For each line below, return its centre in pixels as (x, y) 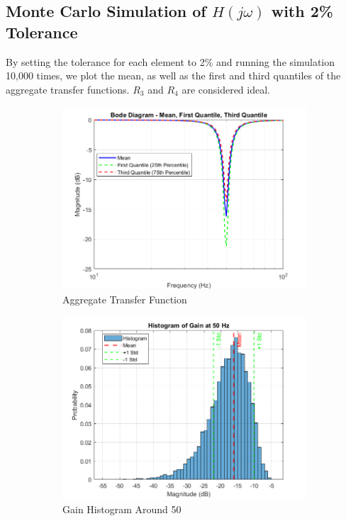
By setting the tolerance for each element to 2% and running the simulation (171, 61)
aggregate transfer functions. (68, 89)
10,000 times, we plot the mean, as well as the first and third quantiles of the (173, 75)
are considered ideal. (226, 89)
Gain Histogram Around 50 (122, 509)
